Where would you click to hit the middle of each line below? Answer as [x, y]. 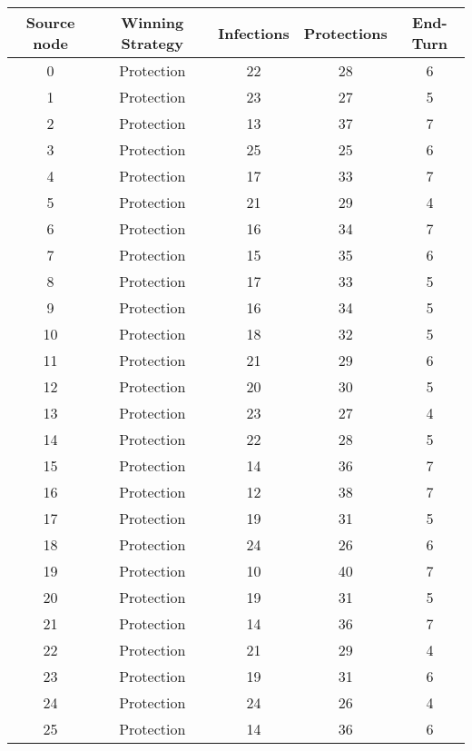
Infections [254, 33]
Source [50, 22]
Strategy [152, 43]
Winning [152, 22]
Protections [345, 33]
